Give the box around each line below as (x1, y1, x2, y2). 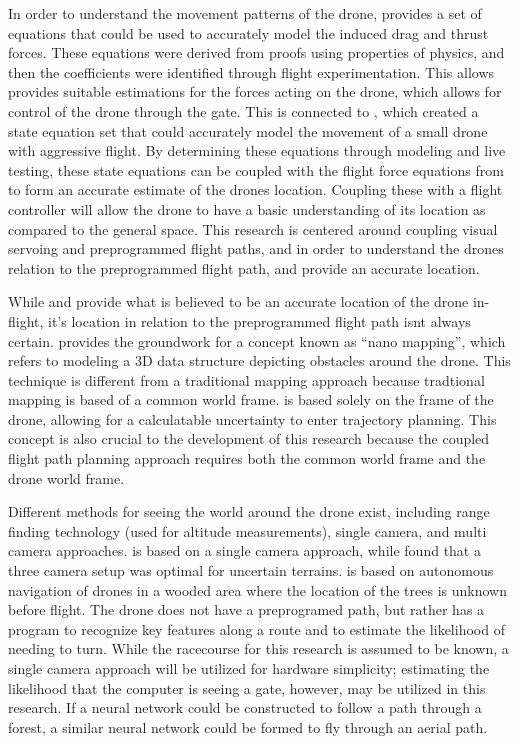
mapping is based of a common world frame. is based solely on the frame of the (8, 389, 494, 410)
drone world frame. (8, 467, 125, 488)
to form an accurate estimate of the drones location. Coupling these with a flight (8, 179, 503, 200)
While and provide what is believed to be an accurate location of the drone (8, 291, 469, 312)
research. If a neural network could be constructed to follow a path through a (8, 697, 482, 718)
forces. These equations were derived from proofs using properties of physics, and (8, 42, 505, 63)
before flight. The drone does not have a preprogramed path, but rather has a (8, 599, 485, 620)
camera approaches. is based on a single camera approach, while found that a (8, 540, 481, 561)
